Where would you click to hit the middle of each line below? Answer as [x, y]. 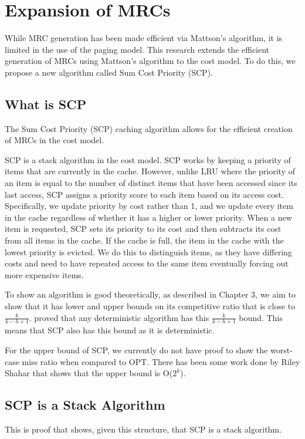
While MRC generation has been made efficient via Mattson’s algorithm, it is [144, 38]
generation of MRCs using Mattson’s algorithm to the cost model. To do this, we [150, 61]
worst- [281, 350]
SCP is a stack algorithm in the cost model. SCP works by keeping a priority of [148, 159]
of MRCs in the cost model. [55, 140]
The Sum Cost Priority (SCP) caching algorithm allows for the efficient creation [149, 128]
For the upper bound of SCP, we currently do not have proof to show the [136, 350]
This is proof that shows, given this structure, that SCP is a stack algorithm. [143, 429]
